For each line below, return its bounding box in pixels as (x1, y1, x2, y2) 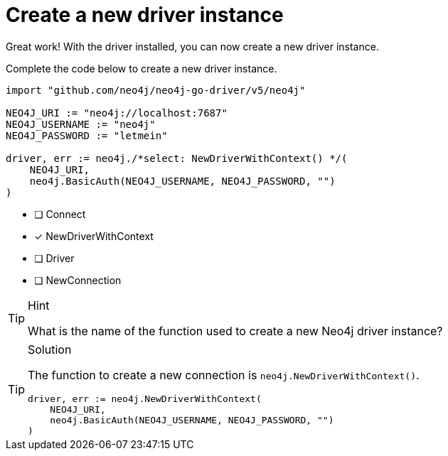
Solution (28, 342, 72, 357)
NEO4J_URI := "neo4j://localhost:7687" (6, 107, 228, 119)
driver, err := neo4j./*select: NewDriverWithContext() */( (6, 152, 348, 164)
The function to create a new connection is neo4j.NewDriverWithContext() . (28, 367, 420, 382)
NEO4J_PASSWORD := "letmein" (6, 129, 168, 141)
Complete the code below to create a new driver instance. (6, 62, 277, 75)
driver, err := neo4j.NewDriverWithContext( (28, 393, 262, 404)
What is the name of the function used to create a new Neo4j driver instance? (28, 323, 443, 338)
